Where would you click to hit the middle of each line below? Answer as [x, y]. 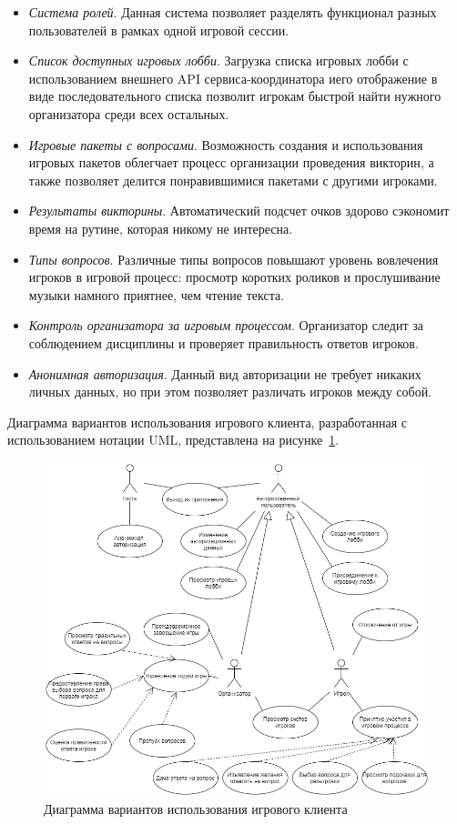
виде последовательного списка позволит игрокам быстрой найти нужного [235, 96]
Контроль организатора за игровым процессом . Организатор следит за [226, 325]
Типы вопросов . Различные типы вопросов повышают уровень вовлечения [234, 259]
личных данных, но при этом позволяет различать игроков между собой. [230, 392]
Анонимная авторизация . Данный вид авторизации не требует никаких [225, 373]
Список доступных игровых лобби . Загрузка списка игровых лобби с [218, 60]
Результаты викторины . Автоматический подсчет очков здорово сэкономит [239, 211]
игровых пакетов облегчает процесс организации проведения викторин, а [231, 162]
